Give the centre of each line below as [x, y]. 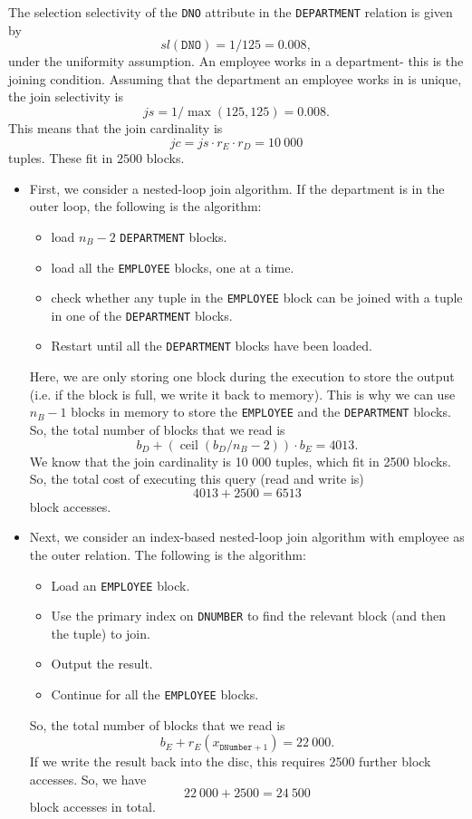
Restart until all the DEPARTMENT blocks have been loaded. [212, 346]
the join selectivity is [66, 96]
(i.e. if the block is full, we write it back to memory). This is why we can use [242, 394]
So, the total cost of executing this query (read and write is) [197, 479]
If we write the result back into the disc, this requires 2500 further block [230, 761]
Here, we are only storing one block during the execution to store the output [242, 376]
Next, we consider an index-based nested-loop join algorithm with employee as [247, 537]
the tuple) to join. [101, 633]
